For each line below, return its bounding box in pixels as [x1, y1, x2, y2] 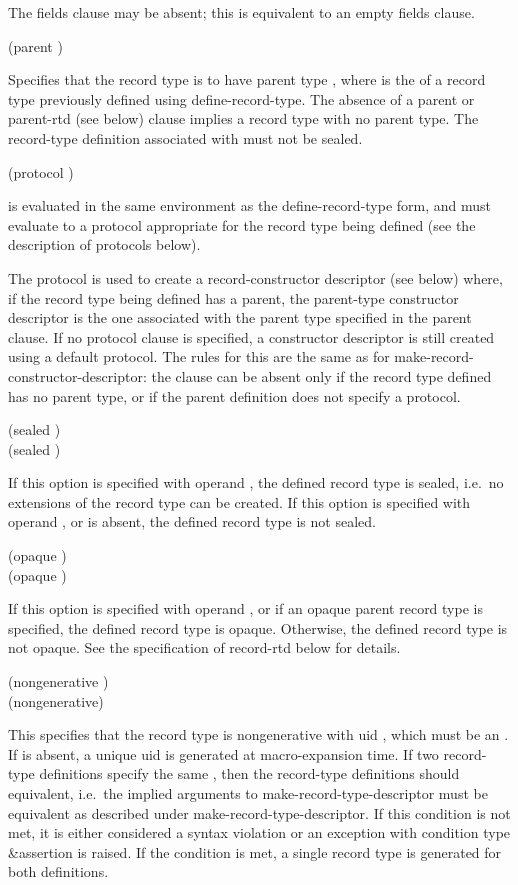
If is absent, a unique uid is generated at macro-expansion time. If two [8, 743, 439, 764]
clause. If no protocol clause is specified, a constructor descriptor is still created [8, 326, 495, 347]
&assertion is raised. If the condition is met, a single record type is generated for [8, 841, 502, 862]
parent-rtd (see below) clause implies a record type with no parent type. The [8, 108, 479, 129]
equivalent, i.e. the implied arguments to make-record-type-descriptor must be [8, 783, 488, 803]
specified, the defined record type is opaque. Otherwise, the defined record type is [8, 617, 508, 638]
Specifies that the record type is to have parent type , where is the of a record [8, 69, 486, 90]
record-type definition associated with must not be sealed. [8, 127, 363, 148]
